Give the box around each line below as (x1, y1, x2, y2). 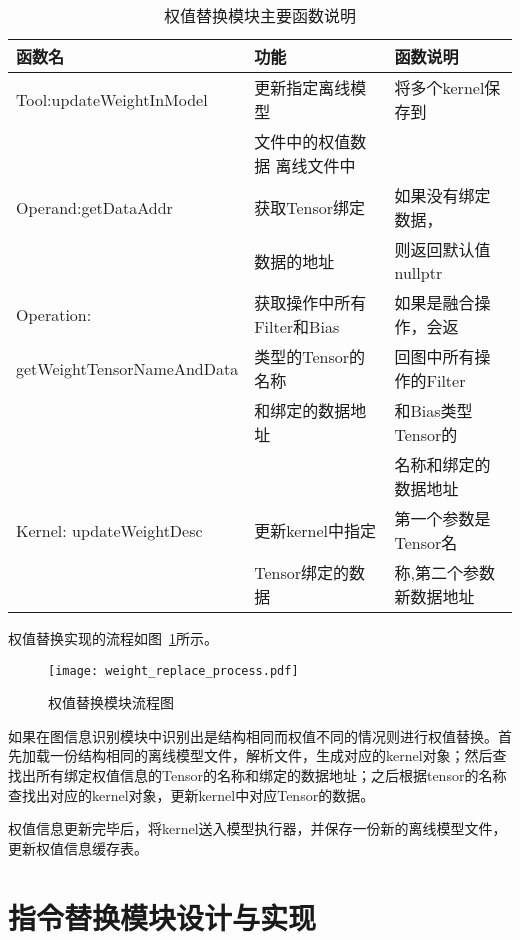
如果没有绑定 (394, 184, 491, 207)
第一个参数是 (394, 507, 491, 530)
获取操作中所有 (254, 291, 367, 314)
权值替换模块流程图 (48, 692, 174, 713)
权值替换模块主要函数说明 (163, 4, 356, 27)
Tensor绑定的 (254, 561, 349, 584)
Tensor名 (394, 531, 458, 554)
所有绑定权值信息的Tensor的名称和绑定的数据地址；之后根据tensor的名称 (35, 765, 507, 786)
